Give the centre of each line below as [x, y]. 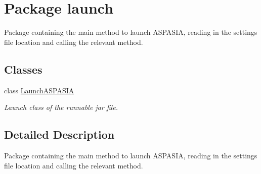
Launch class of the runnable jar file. [61, 107]
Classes [23, 69]
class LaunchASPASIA [39, 90]
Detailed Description [59, 134]
